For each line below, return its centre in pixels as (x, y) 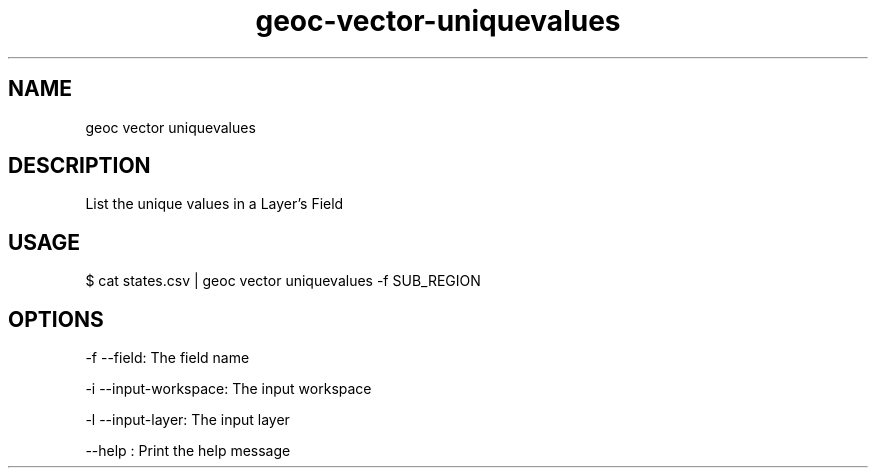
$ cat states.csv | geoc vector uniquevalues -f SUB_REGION (283, 281)
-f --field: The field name (167, 358)
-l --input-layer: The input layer (187, 420)
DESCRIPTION (79, 166)
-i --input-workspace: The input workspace (228, 389)
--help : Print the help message (188, 451)
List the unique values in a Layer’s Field (214, 204)
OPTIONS (56, 319)
